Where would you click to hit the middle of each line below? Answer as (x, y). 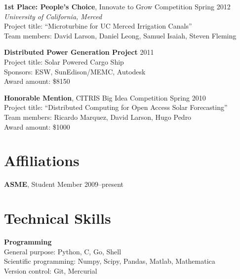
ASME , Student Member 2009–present (64, 184)
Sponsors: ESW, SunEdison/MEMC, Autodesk (75, 71)
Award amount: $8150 (37, 81)
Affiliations (42, 160)
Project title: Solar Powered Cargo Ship (64, 61)
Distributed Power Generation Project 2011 (79, 52)
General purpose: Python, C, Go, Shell (63, 251)
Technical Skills (58, 218)
